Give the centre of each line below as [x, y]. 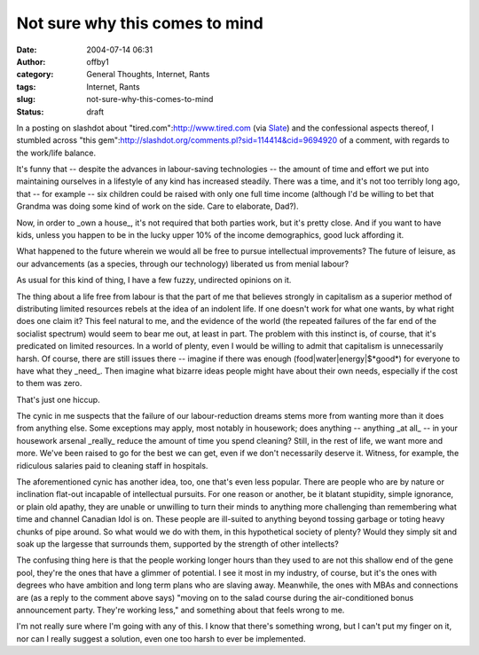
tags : [26, 87]
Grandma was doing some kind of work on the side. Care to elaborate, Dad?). [157, 206]
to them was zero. [49, 383]
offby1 [98, 61]
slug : [26, 99]
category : [35, 75]
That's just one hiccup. [59, 399]
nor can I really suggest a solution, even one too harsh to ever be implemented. [161, 638]
